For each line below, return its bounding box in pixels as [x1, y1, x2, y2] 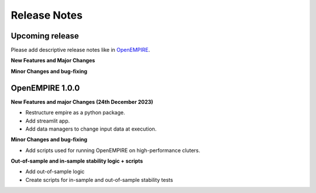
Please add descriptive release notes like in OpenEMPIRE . [11, 47, 150, 54]
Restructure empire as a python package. [25, 109, 125, 116]
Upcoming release [11, 31, 79, 41]
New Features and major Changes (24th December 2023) [11, 98, 153, 105]
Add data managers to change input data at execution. [25, 125, 157, 132]
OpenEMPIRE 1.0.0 [11, 83, 80, 93]
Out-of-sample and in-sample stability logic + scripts [11, 157, 143, 164]
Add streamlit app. [25, 117, 70, 124]
